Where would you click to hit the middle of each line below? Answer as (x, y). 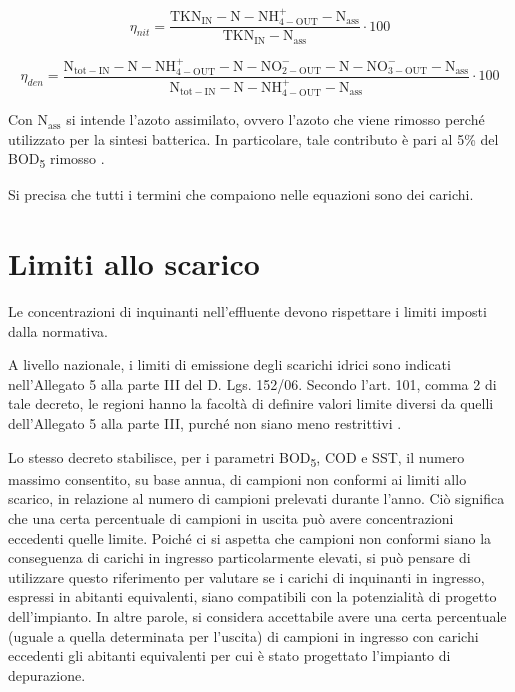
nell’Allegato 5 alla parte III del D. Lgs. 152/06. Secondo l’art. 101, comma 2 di (252, 383)
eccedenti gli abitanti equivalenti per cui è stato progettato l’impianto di (229, 655)
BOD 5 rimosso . (56, 160)
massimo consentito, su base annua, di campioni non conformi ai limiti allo (237, 478)
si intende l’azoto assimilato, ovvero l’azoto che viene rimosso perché (275, 119)
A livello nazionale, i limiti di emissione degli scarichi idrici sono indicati (229, 364)
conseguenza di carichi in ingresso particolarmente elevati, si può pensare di (239, 557)
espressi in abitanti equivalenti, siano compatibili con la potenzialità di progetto (252, 596)
